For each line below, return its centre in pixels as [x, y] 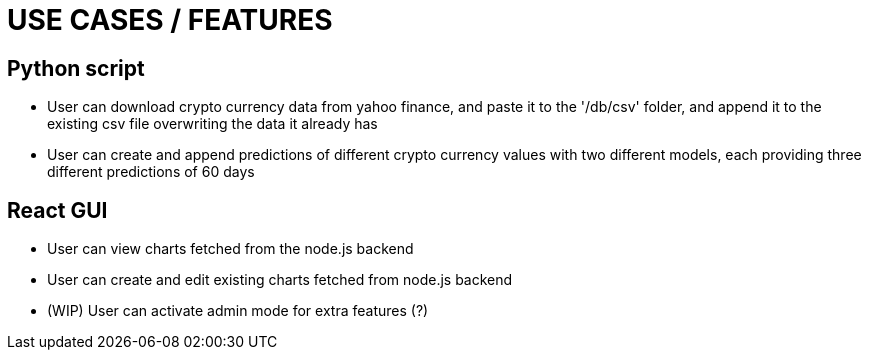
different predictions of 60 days [151, 172]
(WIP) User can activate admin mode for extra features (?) [238, 311]
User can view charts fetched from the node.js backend [230, 249]
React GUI [57, 210]
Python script [76, 68]
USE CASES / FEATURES [170, 20]
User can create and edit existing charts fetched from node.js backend [280, 280]
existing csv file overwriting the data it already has [212, 124]
